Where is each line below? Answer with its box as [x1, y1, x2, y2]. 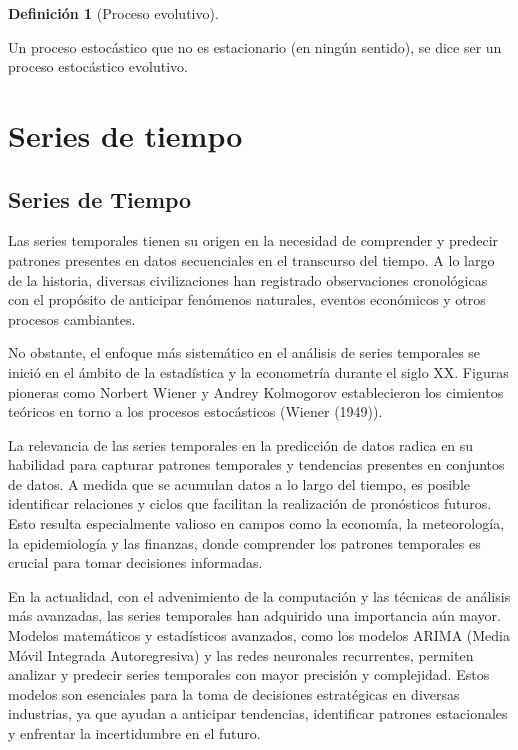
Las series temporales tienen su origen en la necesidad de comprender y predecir [8, 230, 499, 251]
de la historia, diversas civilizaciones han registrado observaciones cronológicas [8, 269, 488, 290]
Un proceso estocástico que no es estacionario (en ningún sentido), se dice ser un [8, 36, 502, 57]
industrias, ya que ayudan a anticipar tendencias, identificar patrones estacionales [8, 703, 508, 724]
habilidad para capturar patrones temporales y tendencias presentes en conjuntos [8, 454, 505, 475]
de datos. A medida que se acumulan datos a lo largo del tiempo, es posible [8, 473, 470, 494]
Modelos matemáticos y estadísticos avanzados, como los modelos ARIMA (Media [8, 625, 511, 646]
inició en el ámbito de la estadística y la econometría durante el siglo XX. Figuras [8, 361, 509, 382]
